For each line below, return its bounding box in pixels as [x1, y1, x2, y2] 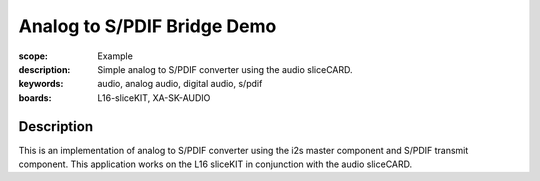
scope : [18, 50, 49, 62]
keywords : [18, 78, 64, 90]
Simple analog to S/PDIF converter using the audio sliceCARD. [97, 63, 354, 75]
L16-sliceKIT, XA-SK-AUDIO [97, 91, 211, 104]
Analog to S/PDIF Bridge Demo [18, 15, 277, 37]
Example [97, 50, 134, 62]
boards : [18, 91, 52, 104]
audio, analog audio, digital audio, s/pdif [97, 78, 263, 90]
